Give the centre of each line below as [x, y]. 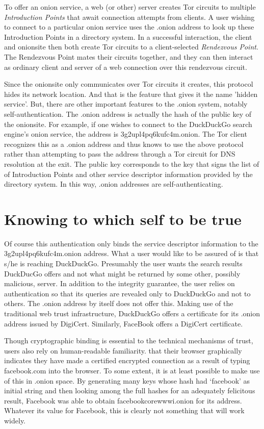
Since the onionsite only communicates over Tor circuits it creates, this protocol [129, 84]
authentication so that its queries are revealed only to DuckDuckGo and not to [127, 293]
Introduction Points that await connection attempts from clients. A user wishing [129, 17]
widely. [15, 420]
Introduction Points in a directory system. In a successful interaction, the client [128, 36]
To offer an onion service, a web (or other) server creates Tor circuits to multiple [130, 7]
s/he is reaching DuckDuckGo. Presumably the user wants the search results [123, 263]
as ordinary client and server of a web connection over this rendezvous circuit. [126, 67]
